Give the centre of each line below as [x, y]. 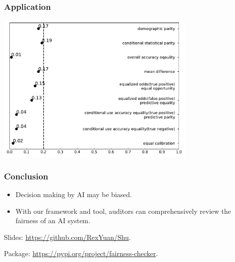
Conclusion [26, 176]
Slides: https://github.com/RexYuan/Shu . [67, 237]
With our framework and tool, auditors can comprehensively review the [123, 211]
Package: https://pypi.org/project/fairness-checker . [81, 253]
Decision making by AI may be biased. [74, 194]
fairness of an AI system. [53, 220]
